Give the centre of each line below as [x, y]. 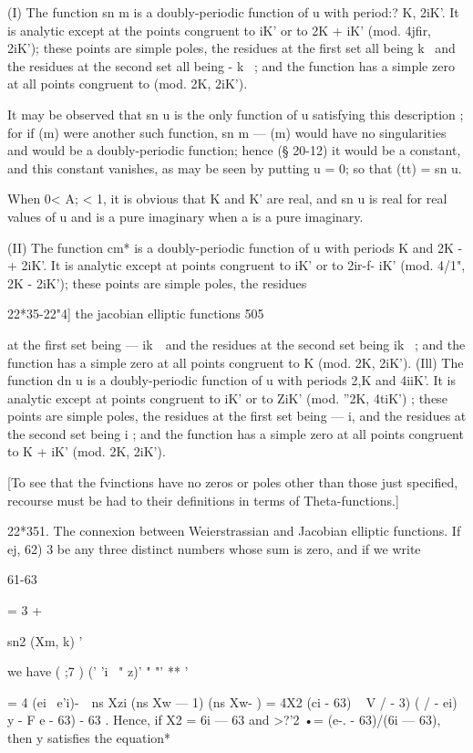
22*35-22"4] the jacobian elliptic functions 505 [136, 314]
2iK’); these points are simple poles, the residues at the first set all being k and [231, 48]
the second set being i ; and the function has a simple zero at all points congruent [236, 433]
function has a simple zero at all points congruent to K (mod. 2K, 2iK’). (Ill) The [236, 362]
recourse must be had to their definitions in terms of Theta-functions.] [203, 500]
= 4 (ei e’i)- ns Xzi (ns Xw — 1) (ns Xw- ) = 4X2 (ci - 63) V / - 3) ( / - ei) [232, 701]
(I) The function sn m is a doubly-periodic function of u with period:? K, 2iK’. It [233, 12]
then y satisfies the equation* [89, 737]
